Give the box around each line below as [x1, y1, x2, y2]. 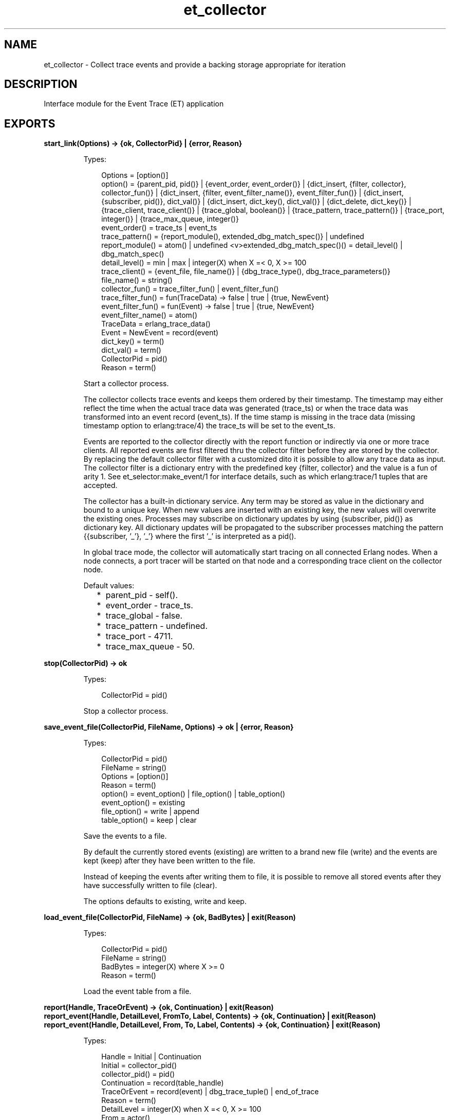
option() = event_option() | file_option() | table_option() [101, 789, 286, 799]
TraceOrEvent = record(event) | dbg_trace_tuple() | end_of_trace [101, 1087, 319, 1096]
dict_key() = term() [101, 337, 164, 346]
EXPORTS [4, 117, 55, 130]
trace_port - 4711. [105, 631, 173, 642]
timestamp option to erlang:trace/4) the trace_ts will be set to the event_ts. [83, 421, 335, 430]
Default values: [83, 581, 135, 590]
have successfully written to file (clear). [83, 881, 217, 890]
